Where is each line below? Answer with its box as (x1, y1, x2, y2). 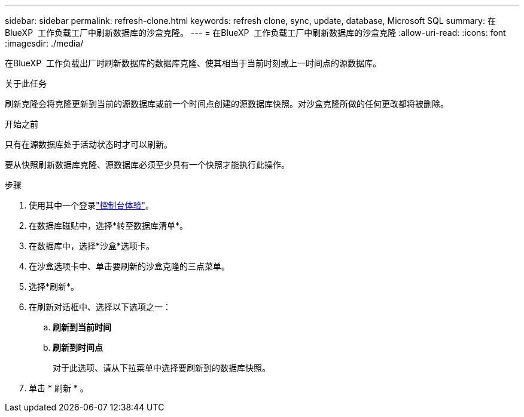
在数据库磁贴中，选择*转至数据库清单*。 (29, 220, 188, 231)
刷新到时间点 (53, 342, 103, 352)
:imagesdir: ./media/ (5, 38, 84, 48)
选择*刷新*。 (29, 281, 80, 292)
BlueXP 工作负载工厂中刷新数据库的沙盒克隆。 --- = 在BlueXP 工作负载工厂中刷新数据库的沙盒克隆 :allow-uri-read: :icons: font (5, 27, 506, 38)
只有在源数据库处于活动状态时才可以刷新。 (5, 139, 172, 149)
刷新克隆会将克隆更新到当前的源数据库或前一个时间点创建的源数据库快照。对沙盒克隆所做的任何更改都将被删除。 (5, 99, 449, 109)
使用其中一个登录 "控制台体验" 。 (29, 200, 154, 210)
